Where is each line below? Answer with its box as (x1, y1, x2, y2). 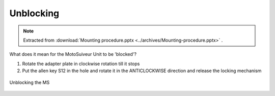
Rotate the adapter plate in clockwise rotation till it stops (22, 60, 140, 67)
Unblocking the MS (9, 79, 50, 85)
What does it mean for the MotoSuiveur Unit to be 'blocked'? (9, 51, 137, 57)
